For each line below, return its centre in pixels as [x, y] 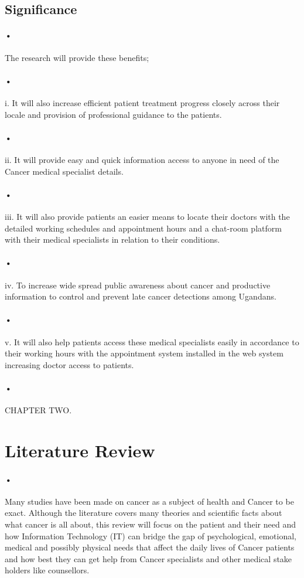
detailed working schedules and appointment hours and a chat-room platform [143, 228]
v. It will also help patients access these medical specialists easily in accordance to [152, 341]
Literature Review [80, 450]
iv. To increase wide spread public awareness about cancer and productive [138, 285]
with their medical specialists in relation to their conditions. [112, 239]
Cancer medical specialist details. [64, 171]
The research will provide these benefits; [77, 57]
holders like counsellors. [47, 570]
